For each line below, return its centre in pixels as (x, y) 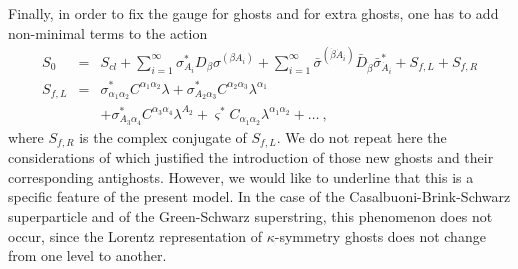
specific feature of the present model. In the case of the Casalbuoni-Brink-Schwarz (259, 196)
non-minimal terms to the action (108, 32)
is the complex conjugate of (163, 136)
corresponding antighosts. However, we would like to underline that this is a (241, 176)
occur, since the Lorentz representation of (135, 235)
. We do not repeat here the (361, 136)
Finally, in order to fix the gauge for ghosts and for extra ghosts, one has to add (253, 13)
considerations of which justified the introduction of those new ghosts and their (251, 157)
